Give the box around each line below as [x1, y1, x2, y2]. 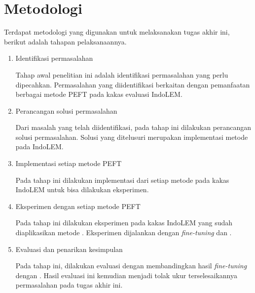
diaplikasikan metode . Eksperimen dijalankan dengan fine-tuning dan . [15, 227, 232, 238]
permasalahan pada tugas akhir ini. [15, 280, 123, 290]
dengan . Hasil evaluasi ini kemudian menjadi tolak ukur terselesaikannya [15, 270, 237, 280]
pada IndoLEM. [15, 141, 64, 152]
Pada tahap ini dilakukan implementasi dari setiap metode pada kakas [15, 174, 229, 185]
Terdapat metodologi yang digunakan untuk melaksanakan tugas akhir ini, [4, 27, 230, 37]
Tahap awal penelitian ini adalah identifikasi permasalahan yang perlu [15, 69, 228, 80]
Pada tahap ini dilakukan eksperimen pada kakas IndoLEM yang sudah [15, 217, 233, 228]
